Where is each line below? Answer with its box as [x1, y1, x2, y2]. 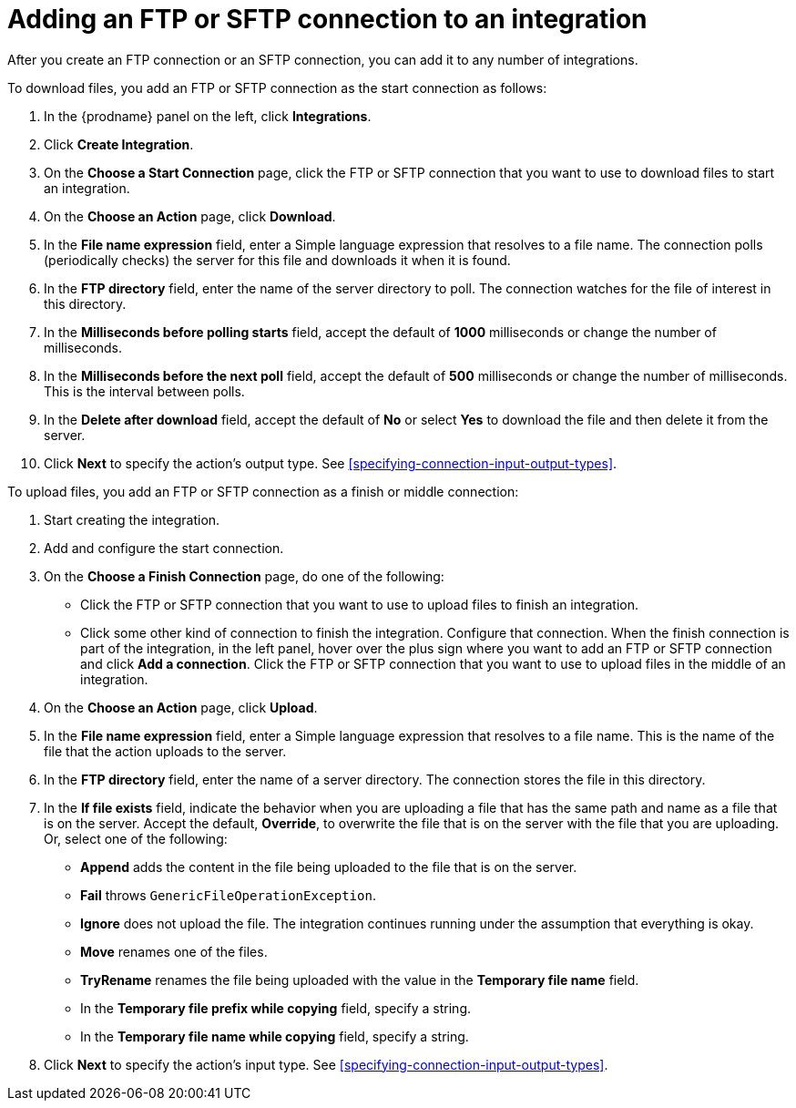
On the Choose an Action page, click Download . [44, 208, 336, 224]
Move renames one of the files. [80, 943, 268, 959]
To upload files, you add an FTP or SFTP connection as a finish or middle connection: [7, 483, 519, 499]
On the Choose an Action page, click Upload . [44, 699, 318, 715]
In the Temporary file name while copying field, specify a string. [80, 1028, 469, 1044]
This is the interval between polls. [44, 383, 245, 399]
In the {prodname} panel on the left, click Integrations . [44, 108, 372, 124]
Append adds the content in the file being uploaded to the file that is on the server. [80, 858, 577, 875]
